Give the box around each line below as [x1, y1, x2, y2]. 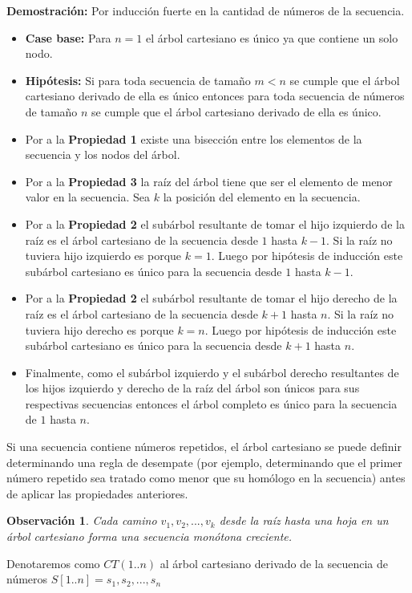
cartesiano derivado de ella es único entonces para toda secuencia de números [25, 87, 405, 104]
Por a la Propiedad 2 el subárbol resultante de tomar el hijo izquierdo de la [25, 215, 405, 232]
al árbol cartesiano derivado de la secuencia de [160, 554, 388, 571]
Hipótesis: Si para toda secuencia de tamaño [25, 71, 251, 88]
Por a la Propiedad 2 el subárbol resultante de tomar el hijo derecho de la [25, 290, 398, 307]
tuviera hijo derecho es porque [25, 321, 174, 338]
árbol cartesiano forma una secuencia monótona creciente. [6, 528, 293, 545]
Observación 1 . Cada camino [6, 512, 157, 529]
